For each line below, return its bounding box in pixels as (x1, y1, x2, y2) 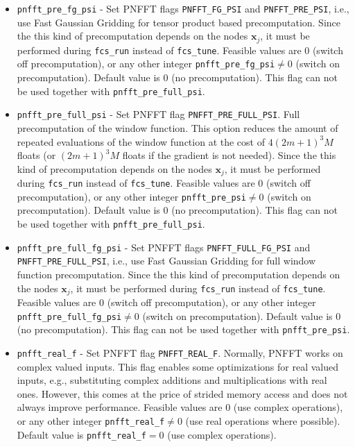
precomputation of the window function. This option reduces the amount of (17, 120, 338, 135)
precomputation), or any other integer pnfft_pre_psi (17, 189, 246, 203)
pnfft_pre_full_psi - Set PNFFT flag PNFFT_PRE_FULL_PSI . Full (17, 107, 300, 121)
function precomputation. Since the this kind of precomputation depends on (17, 267, 340, 282)
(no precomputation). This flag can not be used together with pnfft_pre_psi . (17, 322, 350, 337)
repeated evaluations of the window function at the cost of (17, 134, 265, 149)
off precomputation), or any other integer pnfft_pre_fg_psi (17, 56, 275, 71)
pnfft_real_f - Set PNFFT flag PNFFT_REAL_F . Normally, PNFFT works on (17, 345, 343, 360)
